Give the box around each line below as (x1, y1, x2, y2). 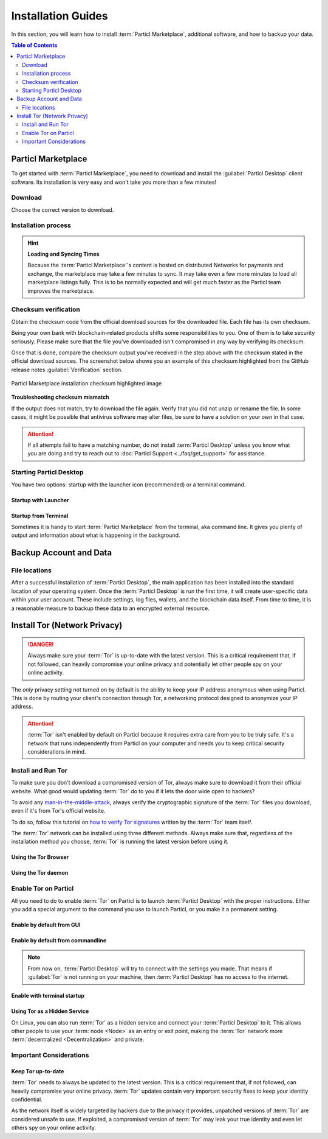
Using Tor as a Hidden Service (11, 1008, 89, 1015)
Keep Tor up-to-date (11, 1067, 64, 1074)
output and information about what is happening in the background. (11, 531, 180, 539)
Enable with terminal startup (11, 992, 84, 1000)
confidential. (11, 1096, 43, 1103)
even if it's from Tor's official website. (11, 807, 106, 815)
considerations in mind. (27, 748, 86, 755)
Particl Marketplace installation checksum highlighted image (11, 380, 162, 387)
